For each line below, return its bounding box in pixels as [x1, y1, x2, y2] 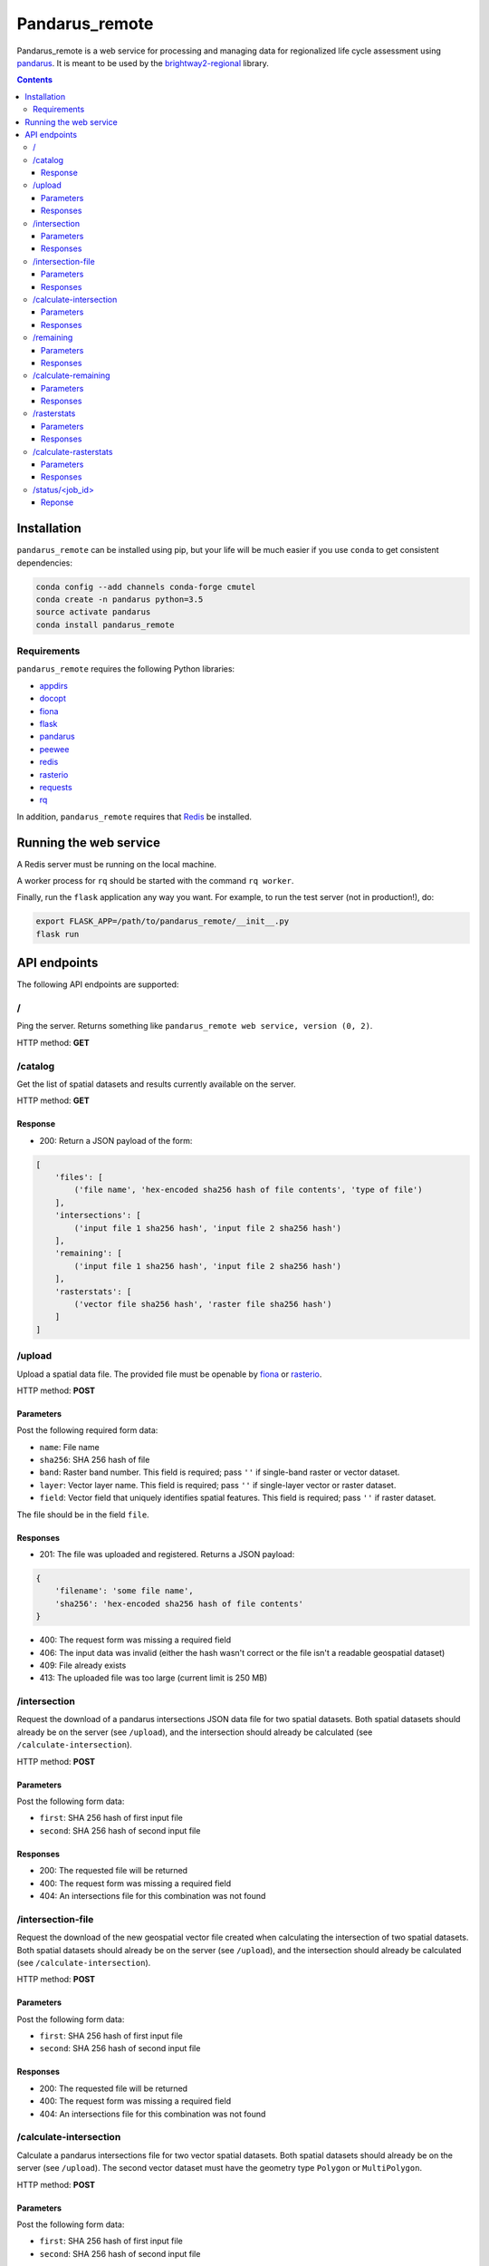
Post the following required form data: [16, 1425, 158, 1436]
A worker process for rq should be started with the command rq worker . [16, 876, 294, 886]
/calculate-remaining [33, 370, 110, 381]
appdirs [39, 680, 68, 691]
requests [39, 781, 72, 792]
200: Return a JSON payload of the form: [39, 1135, 193, 1146]
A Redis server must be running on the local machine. [16, 858, 217, 869]
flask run [35, 929, 80, 939]
